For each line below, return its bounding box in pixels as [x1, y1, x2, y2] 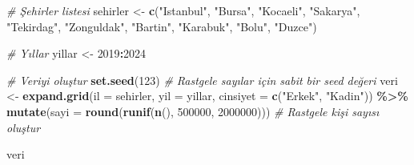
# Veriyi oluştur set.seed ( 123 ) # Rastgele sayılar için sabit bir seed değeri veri [6, 71, 398, 88]
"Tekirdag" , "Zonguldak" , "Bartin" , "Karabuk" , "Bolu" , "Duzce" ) [6, 18, 317, 34]
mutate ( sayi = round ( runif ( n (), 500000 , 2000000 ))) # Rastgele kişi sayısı [6, 103, 380, 119]
